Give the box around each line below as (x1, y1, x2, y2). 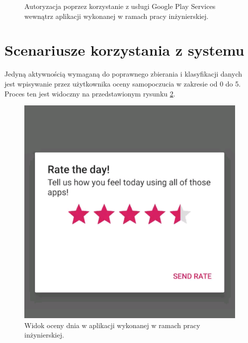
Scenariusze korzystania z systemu (4, 40, 245, 60)
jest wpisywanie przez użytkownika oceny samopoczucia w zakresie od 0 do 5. (4, 78, 241, 88)
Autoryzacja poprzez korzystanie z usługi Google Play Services (24, 1, 216, 11)
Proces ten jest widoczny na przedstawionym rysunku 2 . (4, 88, 175, 98)
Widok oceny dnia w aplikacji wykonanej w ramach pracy (24, 320, 200, 330)
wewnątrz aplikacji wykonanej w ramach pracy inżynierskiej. (24, 10, 209, 21)
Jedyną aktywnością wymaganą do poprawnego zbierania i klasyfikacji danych (4, 69, 243, 79)
